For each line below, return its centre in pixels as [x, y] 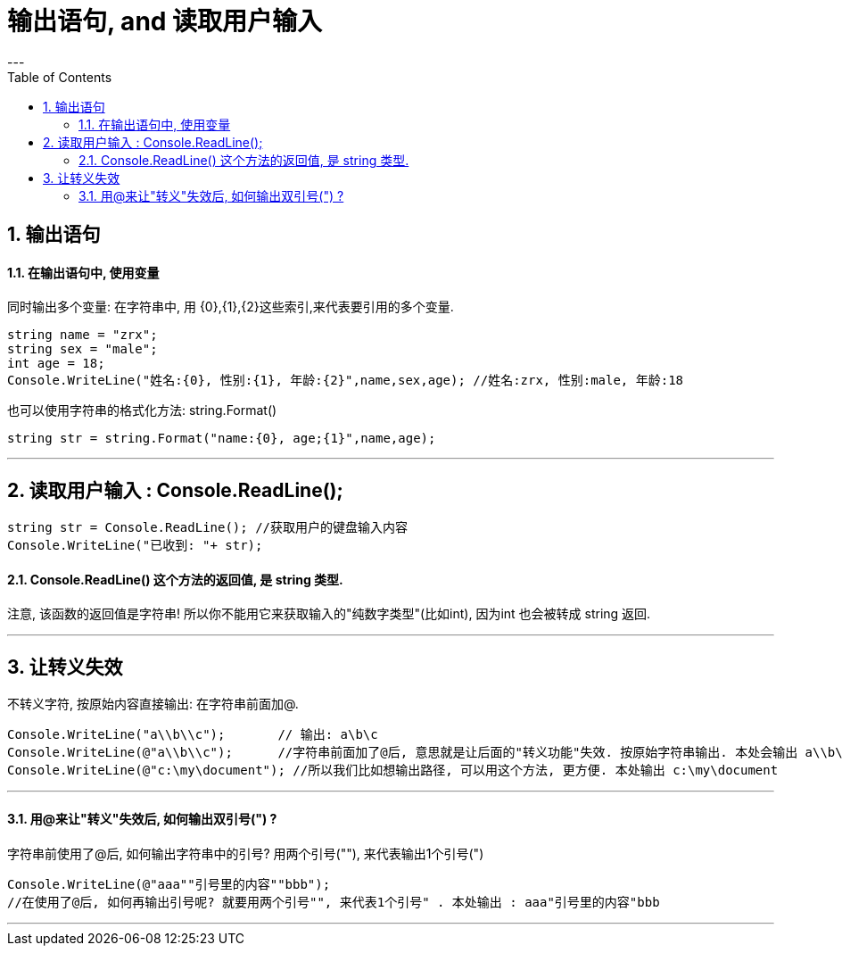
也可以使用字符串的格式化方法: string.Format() [142, 410]
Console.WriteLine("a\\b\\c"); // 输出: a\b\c [193, 735]
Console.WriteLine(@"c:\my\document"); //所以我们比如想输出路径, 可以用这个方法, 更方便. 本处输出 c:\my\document [393, 771]
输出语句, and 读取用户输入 [165, 21]
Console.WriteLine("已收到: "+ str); [135, 546]
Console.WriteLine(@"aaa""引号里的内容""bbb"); [169, 884]
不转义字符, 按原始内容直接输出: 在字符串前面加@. [153, 704]
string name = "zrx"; [83, 335]
